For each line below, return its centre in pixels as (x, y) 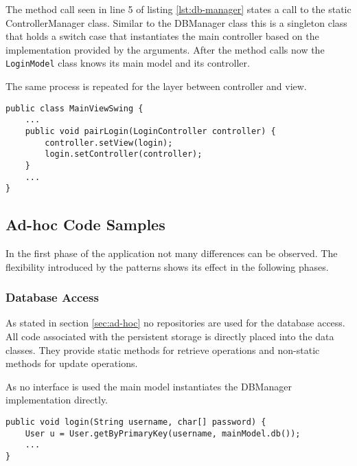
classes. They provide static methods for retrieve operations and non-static (163, 349)
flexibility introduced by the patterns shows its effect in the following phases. (167, 266)
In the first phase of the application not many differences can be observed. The (172, 253)
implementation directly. (57, 400)
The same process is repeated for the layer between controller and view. (156, 86)
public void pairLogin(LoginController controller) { (150, 131)
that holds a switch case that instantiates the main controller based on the (162, 36)
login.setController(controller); (124, 154)
